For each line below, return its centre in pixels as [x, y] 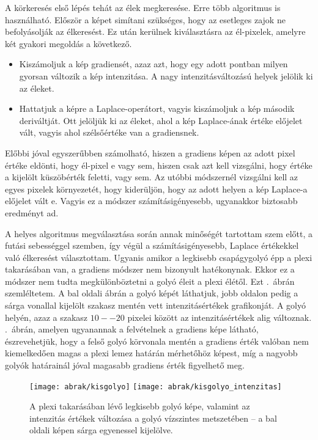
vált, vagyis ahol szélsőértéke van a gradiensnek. [109, 132]
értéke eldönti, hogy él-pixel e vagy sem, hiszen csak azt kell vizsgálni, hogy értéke [159, 165]
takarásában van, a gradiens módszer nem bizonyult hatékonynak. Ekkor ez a [150, 269]
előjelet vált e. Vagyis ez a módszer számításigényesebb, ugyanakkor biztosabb [151, 201]
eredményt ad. [32, 212]
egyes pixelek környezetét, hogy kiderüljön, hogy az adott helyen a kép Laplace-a [156, 189]
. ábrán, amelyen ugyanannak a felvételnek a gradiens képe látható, [132, 329]
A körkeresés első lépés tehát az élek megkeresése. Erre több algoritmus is [143, 7]
